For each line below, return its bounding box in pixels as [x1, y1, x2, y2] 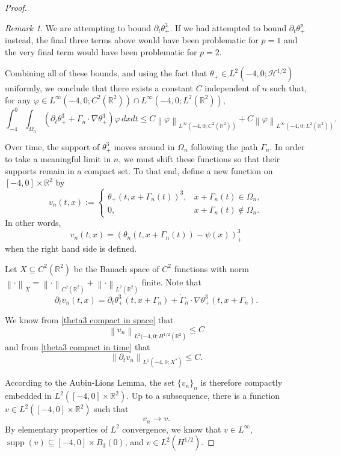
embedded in [5, 389, 52, 402]
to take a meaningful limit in [5, 152, 111, 165]
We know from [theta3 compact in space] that [5, 314, 174, 326]
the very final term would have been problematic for [5, 45, 197, 58]
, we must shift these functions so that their [118, 152, 280, 165]
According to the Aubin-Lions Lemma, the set [5, 376, 175, 389]
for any [5, 93, 31, 106]
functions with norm [174, 262, 249, 275]
